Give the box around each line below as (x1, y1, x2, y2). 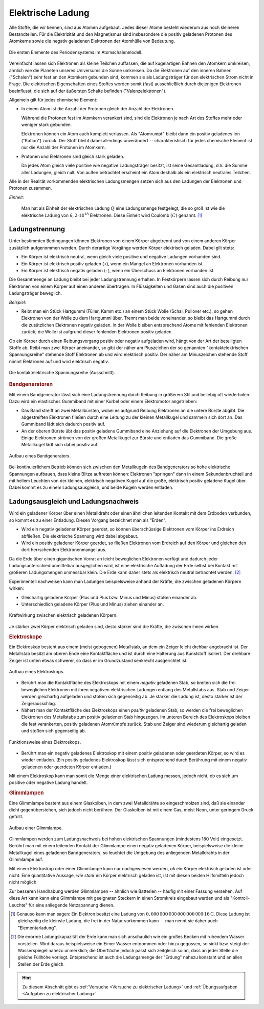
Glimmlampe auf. (9, 857, 44, 862)
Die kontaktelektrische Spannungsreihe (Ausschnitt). (9, 370, 115, 376)
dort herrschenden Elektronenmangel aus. (21, 547, 107, 553)
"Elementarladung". (18, 925, 57, 931)
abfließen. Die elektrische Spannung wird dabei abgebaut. (21, 533, 139, 539)
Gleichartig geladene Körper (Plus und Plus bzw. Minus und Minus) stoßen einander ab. (21, 594, 198, 600)
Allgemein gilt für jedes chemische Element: (9, 97, 98, 103)
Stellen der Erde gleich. (18, 961, 65, 967)
